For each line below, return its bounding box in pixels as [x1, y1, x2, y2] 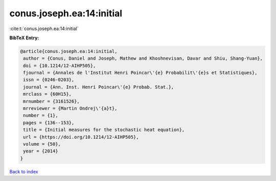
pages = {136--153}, [23, 120, 75, 125]
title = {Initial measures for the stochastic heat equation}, [23, 127, 185, 133]
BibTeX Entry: [9, 35, 39, 41]
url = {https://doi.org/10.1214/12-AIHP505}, [23, 134, 139, 140]
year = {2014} [23, 148, 58, 154]
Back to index [9, 168, 38, 174]
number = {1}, [23, 113, 58, 118]
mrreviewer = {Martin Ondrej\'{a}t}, [23, 106, 118, 112]
